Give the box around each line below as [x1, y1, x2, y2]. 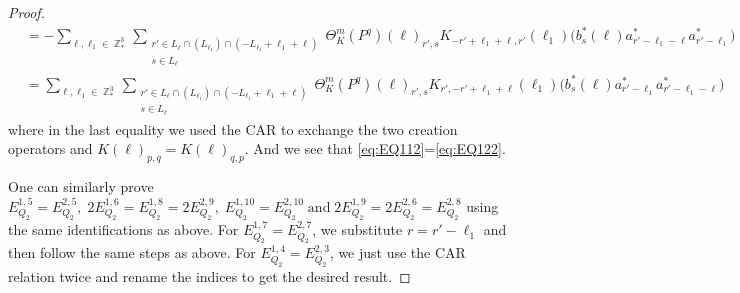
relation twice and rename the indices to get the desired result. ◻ [8, 265, 411, 286]
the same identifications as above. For [8, 219, 239, 240]
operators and [8, 138, 93, 159]
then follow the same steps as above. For [8, 242, 256, 263]
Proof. [8, 2, 45, 22]
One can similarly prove [8, 176, 154, 197]
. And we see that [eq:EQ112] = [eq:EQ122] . [244, 138, 506, 159]
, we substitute [312, 219, 403, 240]
